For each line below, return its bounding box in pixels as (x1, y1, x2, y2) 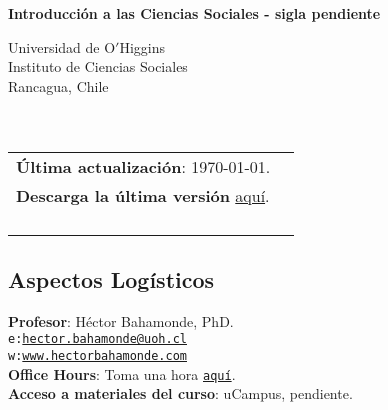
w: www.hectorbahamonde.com (8, 349, 187, 364)
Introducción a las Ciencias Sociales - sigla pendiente (8, 3, 381, 23)
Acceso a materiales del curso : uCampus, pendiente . (8, 383, 353, 404)
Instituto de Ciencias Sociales (8, 56, 188, 77)
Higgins (119, 36, 166, 57)
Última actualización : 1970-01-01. (16, 154, 271, 178)
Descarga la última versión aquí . (16, 183, 270, 207)
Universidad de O (8, 36, 116, 57)
